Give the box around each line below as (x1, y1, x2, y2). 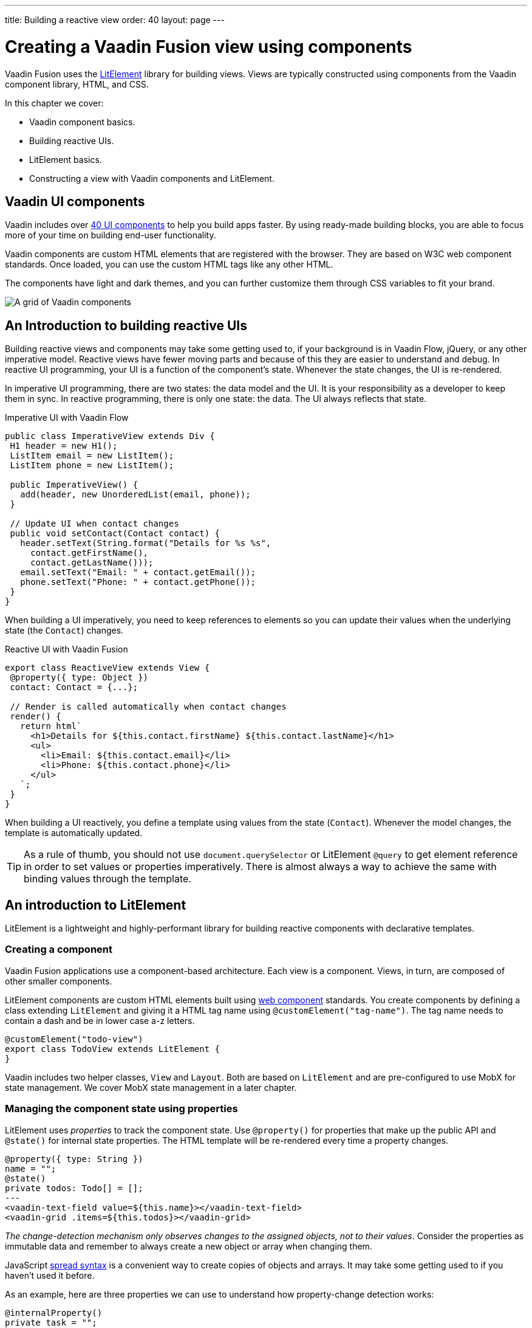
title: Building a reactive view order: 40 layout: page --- (5, 15, 225, 25)
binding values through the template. (24, 873, 191, 885)
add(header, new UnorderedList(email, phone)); (20, 489, 251, 500)
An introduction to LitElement (5, 897, 186, 913)
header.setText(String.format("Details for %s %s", (20, 538, 271, 548)
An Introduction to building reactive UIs (5, 317, 247, 333)
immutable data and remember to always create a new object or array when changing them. (5, 1240, 372, 1251)
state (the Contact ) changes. (5, 625, 124, 636)
